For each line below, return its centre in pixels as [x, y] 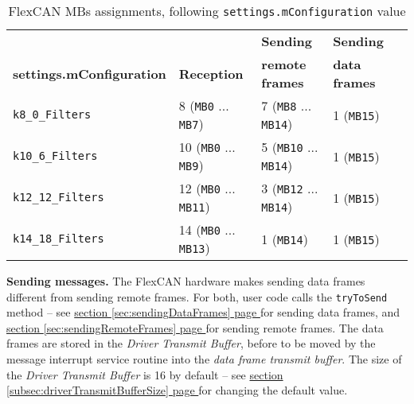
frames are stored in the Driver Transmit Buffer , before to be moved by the [191, 343]
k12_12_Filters [59, 197]
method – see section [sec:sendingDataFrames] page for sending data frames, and [203, 312]
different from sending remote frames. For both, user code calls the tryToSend [197, 296]
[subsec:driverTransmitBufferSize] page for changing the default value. [177, 390]
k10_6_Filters [55, 156]
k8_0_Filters [52, 115]
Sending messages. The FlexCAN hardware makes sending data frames [186, 281]
